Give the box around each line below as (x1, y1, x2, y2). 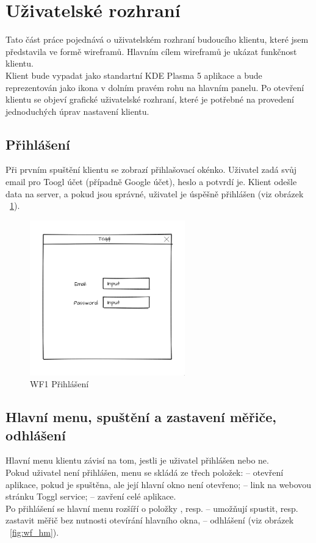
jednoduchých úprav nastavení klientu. (5, 104, 149, 117)
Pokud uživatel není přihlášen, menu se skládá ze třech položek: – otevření (5, 465, 284, 478)
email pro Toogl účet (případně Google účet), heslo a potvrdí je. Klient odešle (5, 175, 297, 188)
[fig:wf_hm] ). (10, 525, 59, 538)
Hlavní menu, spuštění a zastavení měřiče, (5, 407, 277, 426)
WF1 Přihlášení (30, 377, 89, 390)
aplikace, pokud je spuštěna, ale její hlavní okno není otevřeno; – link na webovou (5, 478, 312, 490)
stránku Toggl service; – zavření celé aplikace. (5, 490, 176, 503)
